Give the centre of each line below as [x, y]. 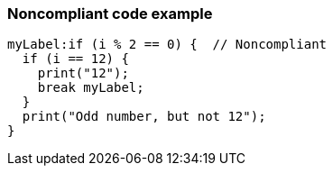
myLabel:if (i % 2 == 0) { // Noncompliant [167, 45]
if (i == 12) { [75, 59]
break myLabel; [91, 88]
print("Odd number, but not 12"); [144, 117]
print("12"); [83, 73]
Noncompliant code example [110, 14]
